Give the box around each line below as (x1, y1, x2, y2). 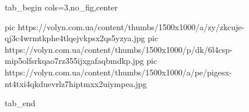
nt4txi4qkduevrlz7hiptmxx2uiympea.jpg (5, 77, 147, 89)
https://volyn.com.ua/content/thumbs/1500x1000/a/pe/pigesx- (5, 66, 232, 78)
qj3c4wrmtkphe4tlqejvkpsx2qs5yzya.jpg (5, 32, 145, 44)
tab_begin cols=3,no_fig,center (5, 1, 118, 13)
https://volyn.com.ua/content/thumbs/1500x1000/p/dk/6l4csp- (5, 43, 233, 55)
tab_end (5, 97, 36, 109)
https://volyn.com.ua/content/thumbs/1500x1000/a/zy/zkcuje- (17, 20, 245, 32)
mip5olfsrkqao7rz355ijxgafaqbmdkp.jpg (5, 55, 144, 67)
